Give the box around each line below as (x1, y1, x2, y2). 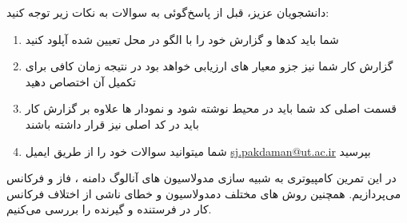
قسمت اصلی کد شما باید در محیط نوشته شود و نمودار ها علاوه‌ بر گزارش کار (25, 100, 397, 117)
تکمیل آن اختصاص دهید (25, 73, 136, 90)
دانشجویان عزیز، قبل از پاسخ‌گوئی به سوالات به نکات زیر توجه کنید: (6, 4, 329, 20)
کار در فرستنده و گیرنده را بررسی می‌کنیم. (6, 201, 212, 217)
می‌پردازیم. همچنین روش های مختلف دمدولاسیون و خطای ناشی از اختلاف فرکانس (6, 185, 401, 201)
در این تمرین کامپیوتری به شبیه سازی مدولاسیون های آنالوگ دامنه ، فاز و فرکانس (6, 169, 397, 186)
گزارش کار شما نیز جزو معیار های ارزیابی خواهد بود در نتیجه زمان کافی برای (25, 58, 393, 74)
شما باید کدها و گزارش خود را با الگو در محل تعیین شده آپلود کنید (25, 30, 339, 47)
